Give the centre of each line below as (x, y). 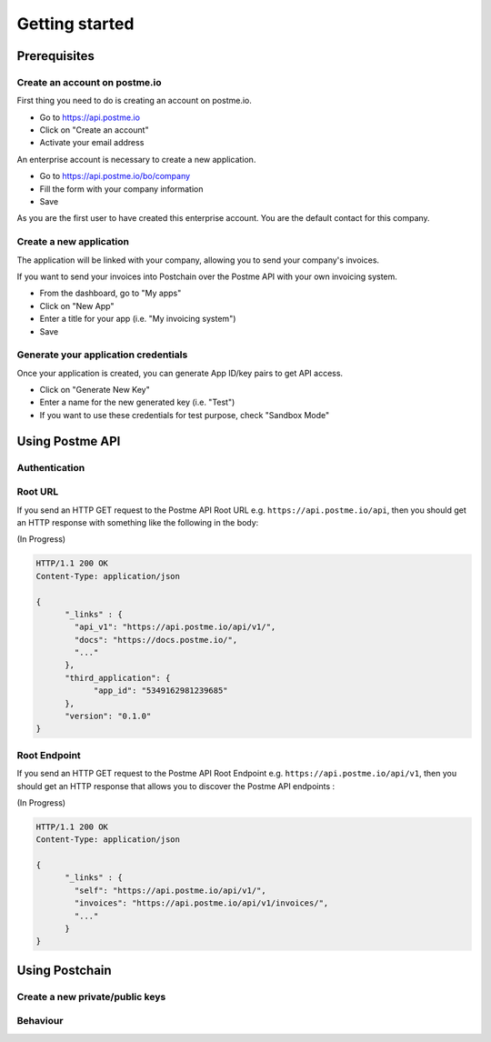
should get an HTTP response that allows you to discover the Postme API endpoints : (176, 786)
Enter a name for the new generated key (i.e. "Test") (137, 402)
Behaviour (40, 1021)
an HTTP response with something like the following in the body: (138, 522)
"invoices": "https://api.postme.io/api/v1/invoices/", (201, 903)
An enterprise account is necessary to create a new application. (136, 159)
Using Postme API (69, 441)
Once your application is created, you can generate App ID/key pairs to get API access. (180, 373)
